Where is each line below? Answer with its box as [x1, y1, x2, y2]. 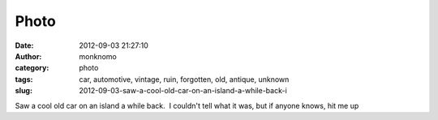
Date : [15, 41, 34, 50]
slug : [15, 86, 32, 96]
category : [15, 63, 49, 73]
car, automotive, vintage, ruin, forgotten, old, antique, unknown [79, 74, 290, 84]
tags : [15, 74, 33, 84]
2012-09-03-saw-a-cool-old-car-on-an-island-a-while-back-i [79, 86, 287, 96]
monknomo [79, 51, 117, 61]
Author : [15, 51, 42, 61]
